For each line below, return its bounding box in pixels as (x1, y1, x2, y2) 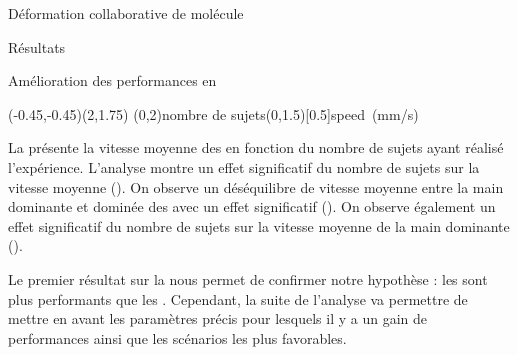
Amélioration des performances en (8, 70, 217, 91)
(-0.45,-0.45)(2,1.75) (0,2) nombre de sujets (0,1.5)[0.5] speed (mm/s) (8, 103, 419, 124)
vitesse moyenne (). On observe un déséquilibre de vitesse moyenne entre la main (8, 176, 504, 197)
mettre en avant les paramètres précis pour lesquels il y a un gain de (8, 308, 427, 329)
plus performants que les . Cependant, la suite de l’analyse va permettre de (8, 288, 468, 309)
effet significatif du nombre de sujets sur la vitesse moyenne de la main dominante (8, 215, 510, 236)
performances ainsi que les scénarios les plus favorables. (8, 327, 347, 348)
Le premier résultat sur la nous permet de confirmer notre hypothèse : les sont (8, 268, 488, 289)
